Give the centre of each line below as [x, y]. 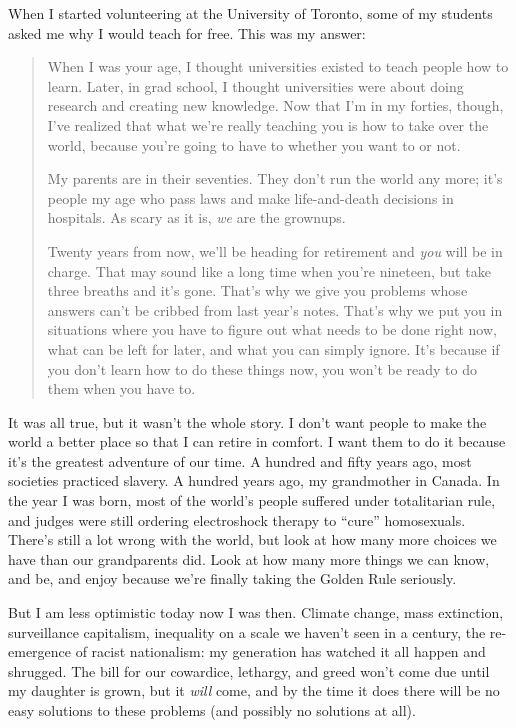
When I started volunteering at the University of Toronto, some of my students [250, 13]
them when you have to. [121, 388]
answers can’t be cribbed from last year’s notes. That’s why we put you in [275, 309]
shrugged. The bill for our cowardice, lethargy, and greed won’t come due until [249, 670]
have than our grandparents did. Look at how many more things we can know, [249, 558]
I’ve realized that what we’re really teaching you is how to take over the [268, 124]
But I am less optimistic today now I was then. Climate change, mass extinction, [256, 612]
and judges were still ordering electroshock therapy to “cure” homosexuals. [237, 519]
